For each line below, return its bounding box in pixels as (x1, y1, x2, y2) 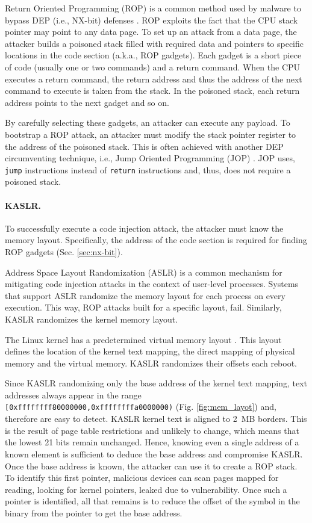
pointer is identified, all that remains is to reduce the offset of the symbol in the (5, 495, 300, 507)
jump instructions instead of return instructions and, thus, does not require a (5, 163, 291, 176)
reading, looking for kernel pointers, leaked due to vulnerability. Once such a (5, 483, 287, 495)
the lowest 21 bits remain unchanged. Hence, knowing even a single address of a (5, 436, 299, 448)
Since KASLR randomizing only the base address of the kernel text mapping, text (5, 377, 308, 389)
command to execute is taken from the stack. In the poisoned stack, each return (5, 84, 300, 97)
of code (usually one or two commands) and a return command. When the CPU (5, 60, 301, 73)
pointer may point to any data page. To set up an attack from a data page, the (5, 25, 297, 38)
